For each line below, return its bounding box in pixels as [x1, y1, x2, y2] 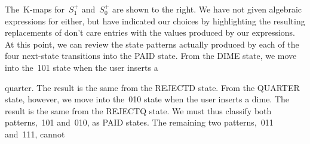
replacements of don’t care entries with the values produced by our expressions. [5, 26, 296, 39]
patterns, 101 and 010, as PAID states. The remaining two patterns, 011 [5, 116, 274, 129]
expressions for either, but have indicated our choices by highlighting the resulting [5, 14, 305, 27]
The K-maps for [5, 3, 65, 15]
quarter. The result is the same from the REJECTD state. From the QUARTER [5, 81, 300, 93]
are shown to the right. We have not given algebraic [112, 3, 302, 15]
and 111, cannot [5, 127, 65, 140]
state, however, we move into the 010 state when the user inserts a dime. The [5, 93, 290, 105]
